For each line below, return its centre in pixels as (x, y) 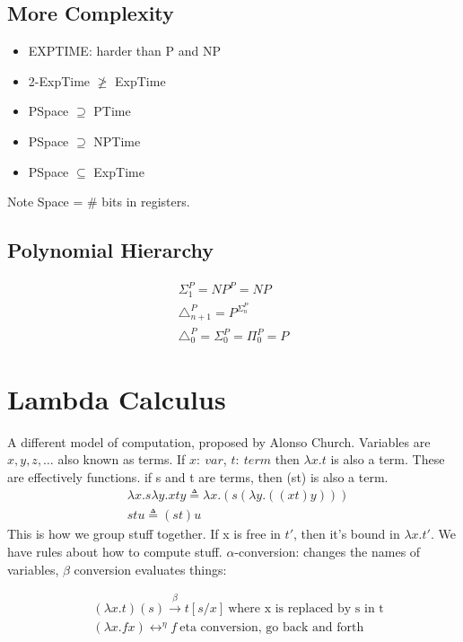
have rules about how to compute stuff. (115, 552)
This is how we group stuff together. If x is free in (144, 534)
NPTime (117, 141)
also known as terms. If (122, 459)
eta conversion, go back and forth (272, 628)
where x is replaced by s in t (306, 609)
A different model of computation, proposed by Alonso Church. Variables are (219, 441)
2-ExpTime (59, 80)
